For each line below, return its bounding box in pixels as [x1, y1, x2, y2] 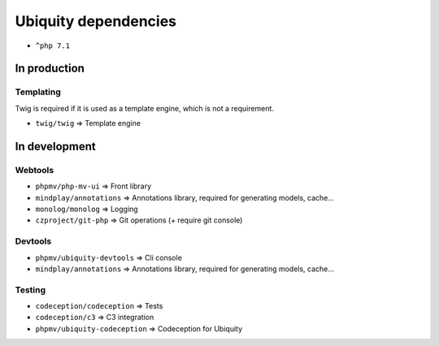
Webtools [15, 164, 54, 175]
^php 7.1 [35, 41, 71, 50]
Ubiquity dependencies [15, 12, 177, 30]
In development [15, 139, 97, 154]
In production [15, 62, 85, 76]
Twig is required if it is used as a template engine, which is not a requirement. [15, 103, 274, 113]
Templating [15, 86, 61, 97]
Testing [15, 284, 46, 296]
